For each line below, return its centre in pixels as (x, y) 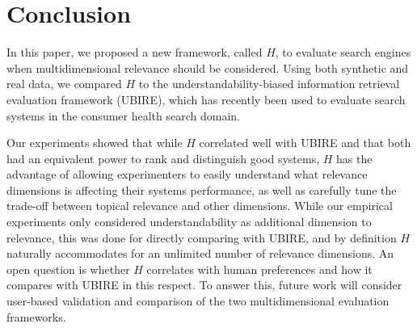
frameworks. (36, 316)
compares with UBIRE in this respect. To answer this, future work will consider (204, 285)
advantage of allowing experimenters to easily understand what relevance (187, 174)
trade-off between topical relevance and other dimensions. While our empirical (200, 206)
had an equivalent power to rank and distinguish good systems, (163, 158)
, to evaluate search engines (343, 52)
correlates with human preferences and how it (259, 269)
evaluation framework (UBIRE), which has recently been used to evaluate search (206, 99)
